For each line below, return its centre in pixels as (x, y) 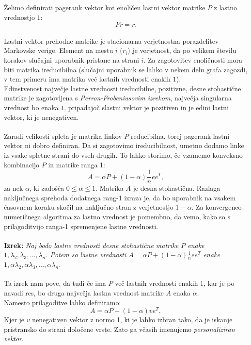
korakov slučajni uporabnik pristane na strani (71, 59)
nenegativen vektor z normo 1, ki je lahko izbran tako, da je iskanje (132, 320)
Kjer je (14, 320)
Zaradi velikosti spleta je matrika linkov (63, 136)
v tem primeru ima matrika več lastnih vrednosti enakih (87, 79)
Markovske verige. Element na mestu (59, 50)
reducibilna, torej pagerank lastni (180, 136)
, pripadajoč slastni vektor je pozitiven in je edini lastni (147, 107)
